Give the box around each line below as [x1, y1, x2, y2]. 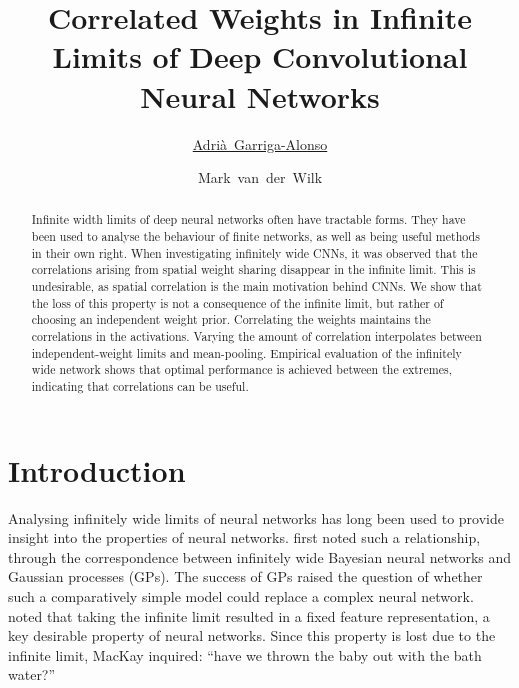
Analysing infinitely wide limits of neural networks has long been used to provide [8, 507, 504, 528]
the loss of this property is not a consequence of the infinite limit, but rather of [31, 294, 444, 311]
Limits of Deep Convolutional [52, 36, 468, 77]
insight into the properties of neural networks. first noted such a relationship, [8, 527, 481, 548]
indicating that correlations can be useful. [31, 378, 249, 395]
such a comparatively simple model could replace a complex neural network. [8, 586, 474, 607]
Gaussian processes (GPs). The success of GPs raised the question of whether [8, 566, 483, 587]
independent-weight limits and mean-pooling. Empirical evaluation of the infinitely [31, 344, 462, 361]
